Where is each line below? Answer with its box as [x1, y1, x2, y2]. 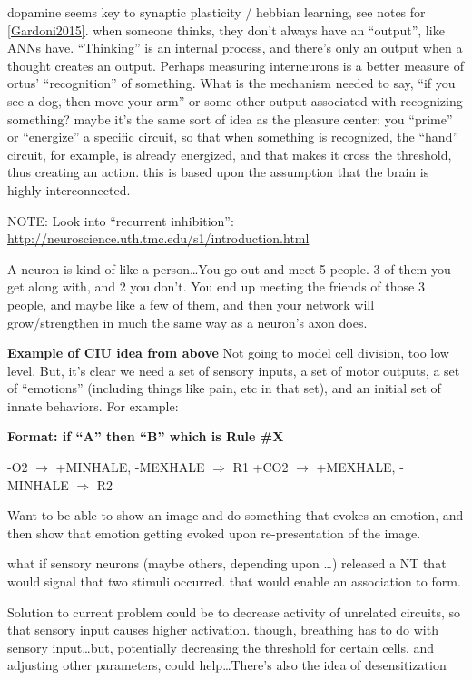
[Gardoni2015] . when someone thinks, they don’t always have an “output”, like [7, 20, 445, 39]
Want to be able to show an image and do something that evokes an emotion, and [7, 506, 464, 525]
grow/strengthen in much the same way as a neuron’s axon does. [7, 312, 368, 331]
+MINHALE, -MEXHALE [55, 458, 205, 477]
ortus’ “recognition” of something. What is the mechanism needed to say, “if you [7, 74, 456, 93]
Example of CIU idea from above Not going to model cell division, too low [7, 343, 449, 362]
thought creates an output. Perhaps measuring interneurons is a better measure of [7, 55, 464, 74]
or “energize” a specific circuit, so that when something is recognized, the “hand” [7, 127, 459, 146]
